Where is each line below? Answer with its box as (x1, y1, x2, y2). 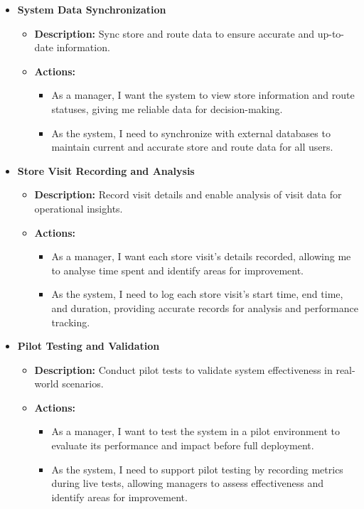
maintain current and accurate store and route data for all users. (51, 139, 333, 154)
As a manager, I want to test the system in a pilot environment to (51, 424, 340, 439)
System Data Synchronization (17, 2, 166, 16)
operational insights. (34, 200, 123, 215)
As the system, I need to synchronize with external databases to (51, 125, 331, 140)
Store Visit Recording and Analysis (17, 163, 195, 178)
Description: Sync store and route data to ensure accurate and (34, 26, 314, 41)
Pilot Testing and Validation (17, 338, 160, 353)
